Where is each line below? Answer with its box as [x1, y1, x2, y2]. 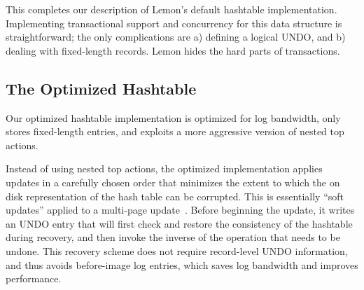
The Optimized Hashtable [6, 77, 197, 99]
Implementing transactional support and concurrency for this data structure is [6, 15, 342, 30]
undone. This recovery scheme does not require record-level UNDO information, [6, 243, 348, 258]
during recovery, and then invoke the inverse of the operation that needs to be [6, 230, 340, 244]
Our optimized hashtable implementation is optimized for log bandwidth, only [6, 110, 341, 125]
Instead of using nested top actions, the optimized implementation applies [6, 161, 323, 176]
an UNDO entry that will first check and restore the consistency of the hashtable [6, 216, 353, 230]
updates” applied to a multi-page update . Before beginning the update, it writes [6, 202, 355, 217]
